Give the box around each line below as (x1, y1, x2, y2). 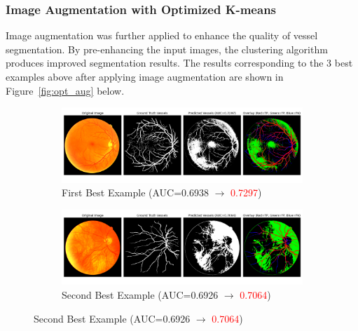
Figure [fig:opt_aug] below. (6, 83, 125, 97)
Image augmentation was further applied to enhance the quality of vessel (6, 28, 318, 43)
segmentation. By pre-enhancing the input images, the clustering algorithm (6, 41, 328, 56)
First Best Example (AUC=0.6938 (62, 185, 209, 200)
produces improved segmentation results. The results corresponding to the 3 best (6, 55, 353, 70)
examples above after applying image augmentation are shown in (6, 69, 284, 83)
